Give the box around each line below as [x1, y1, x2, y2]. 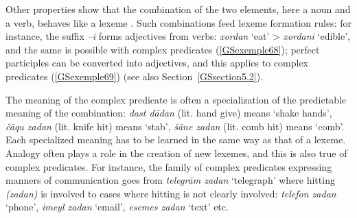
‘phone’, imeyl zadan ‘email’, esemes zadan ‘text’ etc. [5, 199, 229, 214]
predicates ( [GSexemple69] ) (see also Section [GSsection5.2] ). [5, 69, 264, 83]
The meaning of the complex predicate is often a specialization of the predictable [5, 92, 347, 106]
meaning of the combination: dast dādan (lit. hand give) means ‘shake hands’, [5, 106, 332, 120]
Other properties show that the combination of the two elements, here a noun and [5, 2, 351, 16]
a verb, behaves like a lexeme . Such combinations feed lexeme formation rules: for [5, 15, 352, 29]
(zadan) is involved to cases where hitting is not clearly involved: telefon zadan [5, 186, 336, 200]
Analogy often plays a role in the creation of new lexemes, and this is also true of [5, 145, 347, 160]
